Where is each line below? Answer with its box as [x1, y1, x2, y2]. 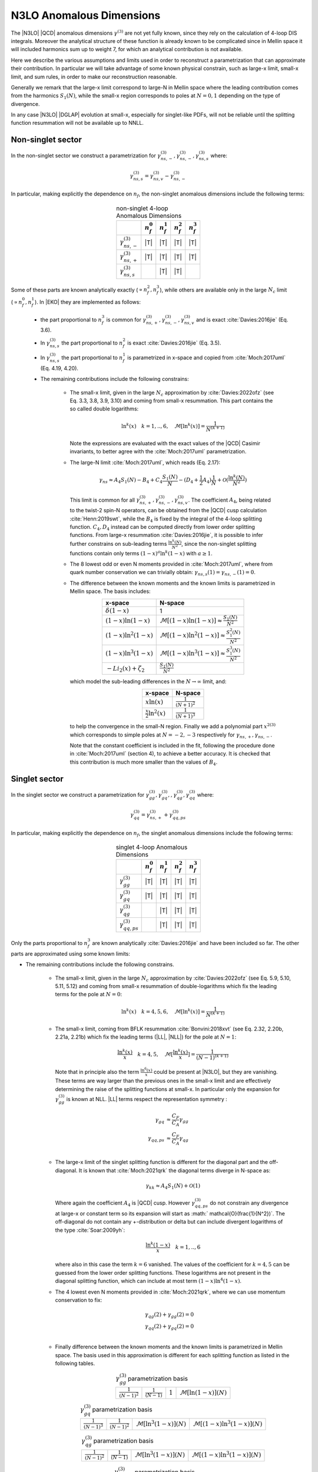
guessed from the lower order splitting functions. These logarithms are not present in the [55, 1269, 271, 1276]
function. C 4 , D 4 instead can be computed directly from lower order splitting [69, 523, 256, 532]
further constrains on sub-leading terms [69, 541, 167, 548]
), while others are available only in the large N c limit [160, 286, 287, 294]
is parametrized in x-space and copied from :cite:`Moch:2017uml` [127, 354, 286, 362]
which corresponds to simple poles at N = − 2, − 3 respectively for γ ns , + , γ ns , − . [69, 731, 273, 740]
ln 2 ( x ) [148, 708, 166, 717]
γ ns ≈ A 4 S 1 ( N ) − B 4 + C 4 [99, 477, 163, 485]
